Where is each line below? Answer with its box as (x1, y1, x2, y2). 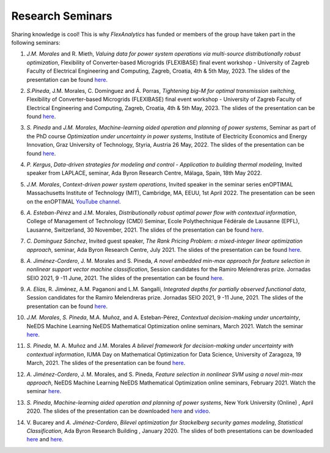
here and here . (26, 436, 64, 443)
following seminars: (11, 39, 61, 46)
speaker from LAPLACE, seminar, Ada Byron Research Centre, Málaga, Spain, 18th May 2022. (26, 169, 262, 177)
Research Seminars (11, 9, 112, 23)
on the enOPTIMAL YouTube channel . (26, 197, 122, 205)
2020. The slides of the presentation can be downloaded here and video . (26, 407, 211, 415)
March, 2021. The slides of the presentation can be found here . (26, 359, 186, 367)
